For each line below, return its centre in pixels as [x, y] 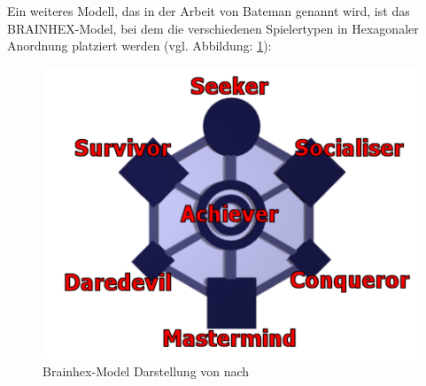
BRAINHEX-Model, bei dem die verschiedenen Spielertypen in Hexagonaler [213, 28]
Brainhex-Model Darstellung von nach [146, 371]
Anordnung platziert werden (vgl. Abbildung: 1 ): [139, 46]
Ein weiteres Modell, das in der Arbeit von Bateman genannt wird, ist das [209, 11]
